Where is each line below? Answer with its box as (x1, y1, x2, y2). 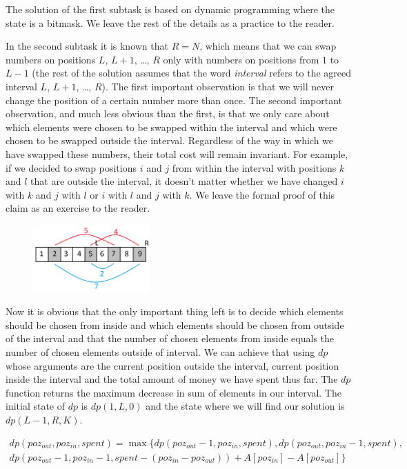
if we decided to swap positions (6, 160, 137, 174)
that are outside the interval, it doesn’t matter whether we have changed (30, 174, 338, 188)
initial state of (6, 399, 66, 413)
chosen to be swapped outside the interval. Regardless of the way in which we (6, 133, 334, 148)
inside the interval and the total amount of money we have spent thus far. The (6, 372, 338, 386)
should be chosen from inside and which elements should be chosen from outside (6, 317, 344, 332)
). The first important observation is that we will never (101, 79, 334, 93)
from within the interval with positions (172, 160, 337, 174)
